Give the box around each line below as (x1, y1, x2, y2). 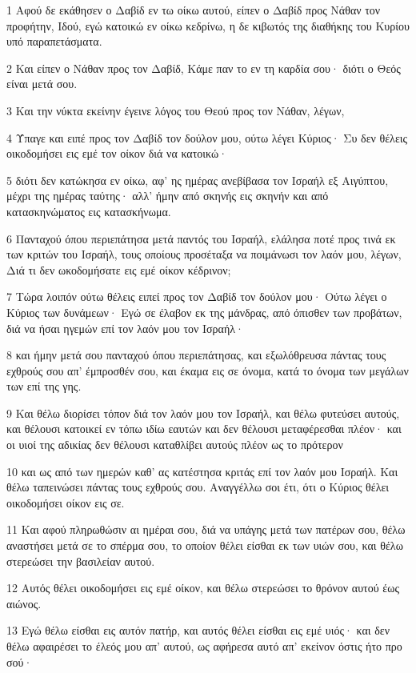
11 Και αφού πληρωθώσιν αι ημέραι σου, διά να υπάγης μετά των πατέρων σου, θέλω (6, 521, 406, 538)
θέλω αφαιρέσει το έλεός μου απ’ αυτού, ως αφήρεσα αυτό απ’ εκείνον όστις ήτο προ (6, 638, 402, 654)
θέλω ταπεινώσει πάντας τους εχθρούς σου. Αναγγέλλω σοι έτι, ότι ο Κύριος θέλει (6, 479, 390, 495)
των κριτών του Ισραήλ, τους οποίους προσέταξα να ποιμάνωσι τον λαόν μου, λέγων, (6, 246, 402, 262)
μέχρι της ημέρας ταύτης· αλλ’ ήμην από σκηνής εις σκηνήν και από (6, 187, 329, 204)
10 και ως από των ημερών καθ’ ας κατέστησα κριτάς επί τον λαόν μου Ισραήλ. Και (6, 463, 398, 479)
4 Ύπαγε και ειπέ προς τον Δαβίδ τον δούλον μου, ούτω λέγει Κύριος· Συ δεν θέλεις (6, 129, 408, 146)
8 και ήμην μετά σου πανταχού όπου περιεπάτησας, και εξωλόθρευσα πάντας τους (6, 347, 386, 363)
